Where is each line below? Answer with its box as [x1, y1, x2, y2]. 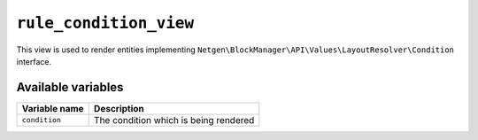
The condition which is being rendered [93, 113, 255, 126]
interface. [16, 56, 52, 66]
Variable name [21, 102, 84, 114]
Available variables [16, 80, 124, 95]
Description [93, 102, 145, 114]
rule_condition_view [16, 13, 195, 33]
